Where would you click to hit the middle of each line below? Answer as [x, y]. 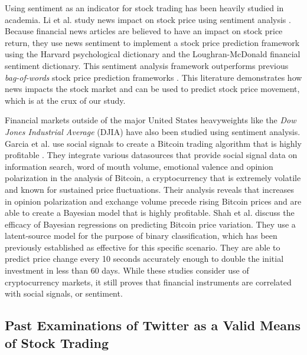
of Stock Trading [57, 342]
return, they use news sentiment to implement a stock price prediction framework [152, 42]
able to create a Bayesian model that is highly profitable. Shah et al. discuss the [150, 213]
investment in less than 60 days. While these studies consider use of [127, 270]
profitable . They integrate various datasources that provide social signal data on [151, 155]
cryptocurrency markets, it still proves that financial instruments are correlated [148, 282]
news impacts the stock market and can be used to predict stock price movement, [152, 89]
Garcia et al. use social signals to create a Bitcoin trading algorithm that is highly [153, 143]
